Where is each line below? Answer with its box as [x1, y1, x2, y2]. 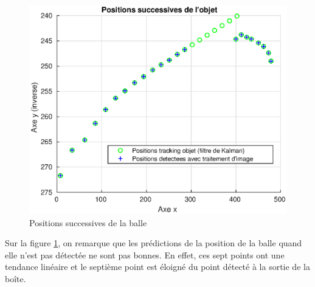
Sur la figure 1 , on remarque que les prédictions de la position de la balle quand [5, 237, 302, 249]
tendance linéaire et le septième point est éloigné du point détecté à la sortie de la [5, 260, 310, 273]
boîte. [5, 272, 26, 285]
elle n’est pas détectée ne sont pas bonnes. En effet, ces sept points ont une [5, 248, 285, 261]
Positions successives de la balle [29, 216, 147, 229]
